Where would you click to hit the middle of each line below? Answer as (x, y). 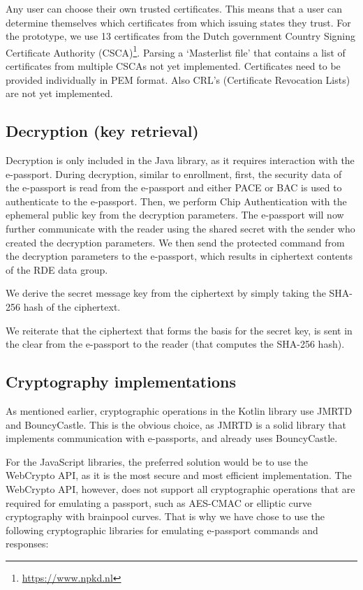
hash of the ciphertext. (72, 306)
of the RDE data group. (57, 269)
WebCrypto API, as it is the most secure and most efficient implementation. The (179, 475)
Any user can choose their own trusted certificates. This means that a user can (174, 8)
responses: (27, 544)
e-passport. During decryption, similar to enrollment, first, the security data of (174, 174)
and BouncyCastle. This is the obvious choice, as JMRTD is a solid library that (176, 424)
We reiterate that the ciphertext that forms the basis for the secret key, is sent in (179, 330)
